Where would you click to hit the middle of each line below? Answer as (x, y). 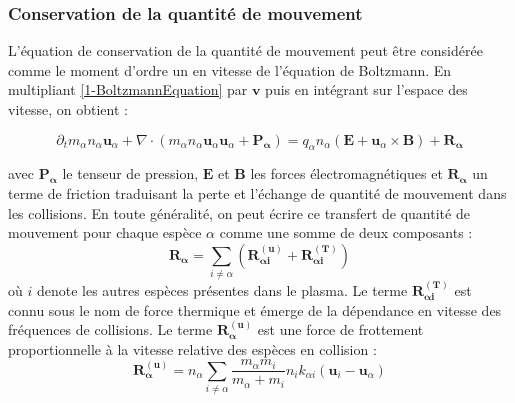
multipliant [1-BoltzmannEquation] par (128, 89)
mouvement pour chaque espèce (105, 232)
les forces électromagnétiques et (346, 173)
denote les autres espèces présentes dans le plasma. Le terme (222, 289)
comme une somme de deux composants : (346, 232)
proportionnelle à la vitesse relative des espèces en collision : (192, 348)
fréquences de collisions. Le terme (110, 329)
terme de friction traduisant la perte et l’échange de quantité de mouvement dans (257, 192)
